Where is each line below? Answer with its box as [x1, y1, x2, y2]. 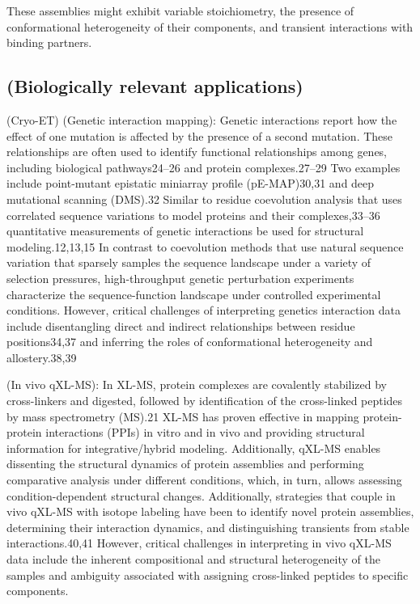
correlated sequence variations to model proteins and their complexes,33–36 [6, 206, 380, 223]
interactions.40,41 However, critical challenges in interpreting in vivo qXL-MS [6, 534, 392, 551]
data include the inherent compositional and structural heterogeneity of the [6, 551, 380, 568]
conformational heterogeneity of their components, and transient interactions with [6, 18, 414, 35]
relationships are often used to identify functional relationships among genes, [6, 143, 388, 160]
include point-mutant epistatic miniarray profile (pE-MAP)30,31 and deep [6, 175, 375, 192]
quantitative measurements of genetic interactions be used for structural [6, 222, 364, 239]
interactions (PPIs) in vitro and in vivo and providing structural [45, 424, 365, 441]
